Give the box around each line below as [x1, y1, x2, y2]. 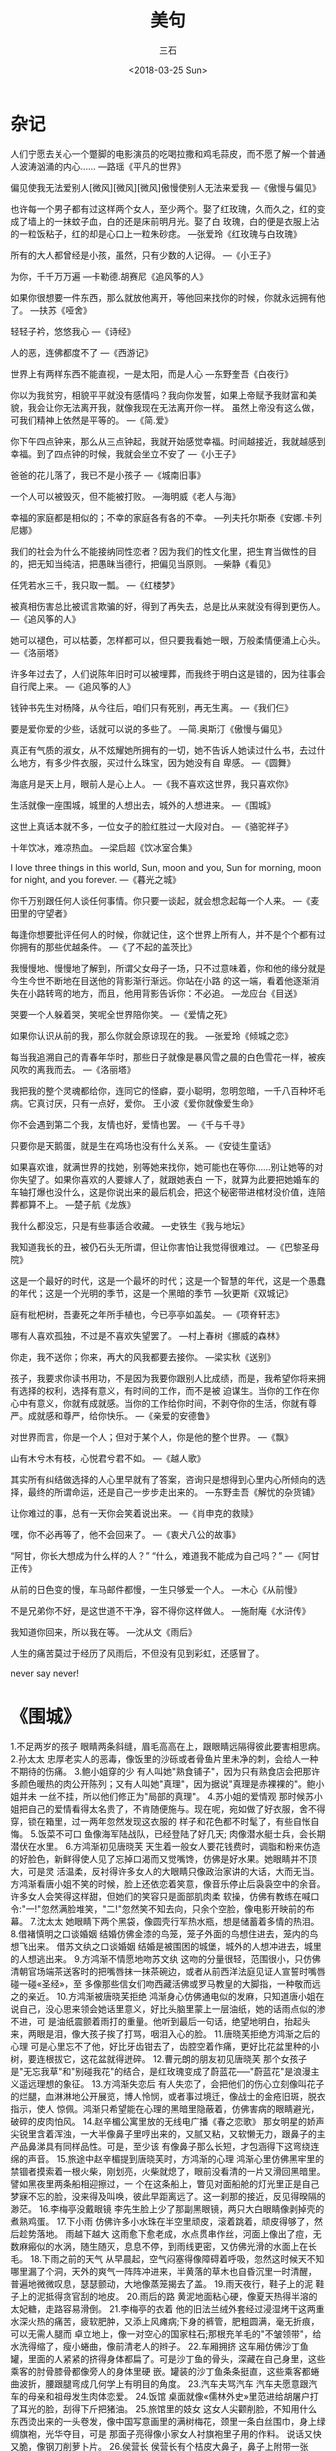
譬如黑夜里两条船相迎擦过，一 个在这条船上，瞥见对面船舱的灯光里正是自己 [10, 2177, 320, 2190]
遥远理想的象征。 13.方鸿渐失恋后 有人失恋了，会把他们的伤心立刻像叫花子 [18, 2077, 325, 2090]
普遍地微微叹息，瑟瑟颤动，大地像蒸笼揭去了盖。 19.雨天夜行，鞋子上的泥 [10, 2277, 313, 2290]
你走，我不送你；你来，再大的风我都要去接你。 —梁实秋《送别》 [10, 1351, 276, 1363]
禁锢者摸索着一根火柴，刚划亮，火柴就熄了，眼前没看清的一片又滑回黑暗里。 [10, 2165, 326, 2177]
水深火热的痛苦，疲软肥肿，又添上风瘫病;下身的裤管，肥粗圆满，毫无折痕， [10, 2315, 320, 2327]
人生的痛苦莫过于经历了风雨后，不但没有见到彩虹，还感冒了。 [10, 1647, 265, 1659]
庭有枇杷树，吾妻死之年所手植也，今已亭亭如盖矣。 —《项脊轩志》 [10, 1308, 285, 1320]
